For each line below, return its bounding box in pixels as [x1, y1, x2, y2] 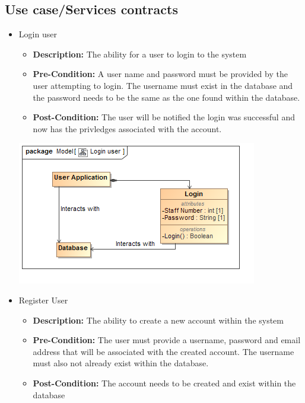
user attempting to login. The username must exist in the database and [33, 79, 293, 91]
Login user [18, 28, 57, 40]
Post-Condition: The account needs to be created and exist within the [33, 376, 296, 389]
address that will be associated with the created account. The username [33, 345, 294, 357]
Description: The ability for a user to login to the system [33, 47, 247, 60]
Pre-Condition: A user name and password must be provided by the [33, 68, 288, 80]
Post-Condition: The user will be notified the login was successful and [33, 111, 295, 123]
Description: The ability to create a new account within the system [33, 314, 284, 326]
